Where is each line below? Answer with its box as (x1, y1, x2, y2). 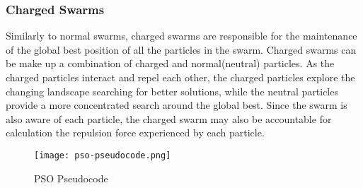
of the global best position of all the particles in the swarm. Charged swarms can (6, 42, 357, 57)
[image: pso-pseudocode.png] (34, 150, 171, 160)
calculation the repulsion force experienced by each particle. (6, 125, 265, 140)
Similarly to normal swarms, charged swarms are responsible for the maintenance (6, 28, 357, 43)
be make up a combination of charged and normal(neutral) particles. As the (6, 56, 335, 71)
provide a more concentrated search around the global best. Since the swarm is (6, 98, 347, 112)
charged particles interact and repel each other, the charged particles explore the (6, 70, 355, 84)
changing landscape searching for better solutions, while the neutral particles (6, 83, 338, 98)
